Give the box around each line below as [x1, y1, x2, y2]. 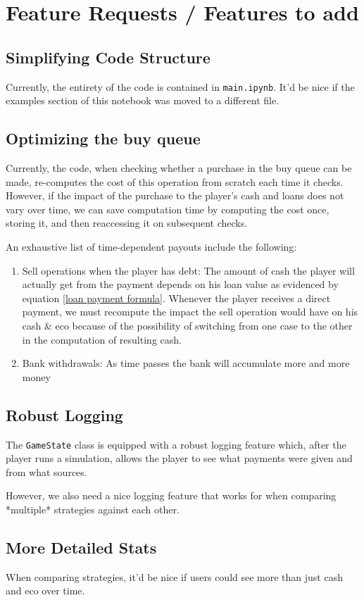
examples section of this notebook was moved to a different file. [6, 93, 280, 108]
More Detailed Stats [6, 536, 157, 558]
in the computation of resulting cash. [22, 332, 182, 346]
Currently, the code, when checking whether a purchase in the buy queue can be [6, 161, 352, 175]
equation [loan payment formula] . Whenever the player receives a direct [22, 290, 331, 305]
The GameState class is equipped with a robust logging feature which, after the [6, 437, 346, 451]
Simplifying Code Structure [6, 46, 211, 68]
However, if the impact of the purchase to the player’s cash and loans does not [6, 188, 344, 203]
